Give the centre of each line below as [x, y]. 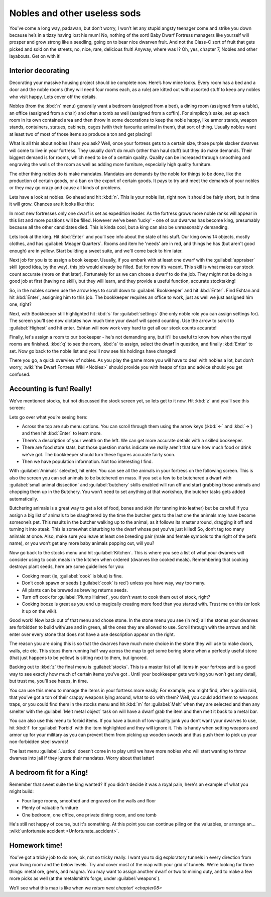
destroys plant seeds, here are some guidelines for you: [67, 566]
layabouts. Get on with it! [35, 56]
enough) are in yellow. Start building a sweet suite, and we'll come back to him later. [96, 251]
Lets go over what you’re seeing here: [48, 417]
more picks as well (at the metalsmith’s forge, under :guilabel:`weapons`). [85, 878]
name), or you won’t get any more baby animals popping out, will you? [82, 543]
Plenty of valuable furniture [50, 808]
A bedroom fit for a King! [49, 772]
